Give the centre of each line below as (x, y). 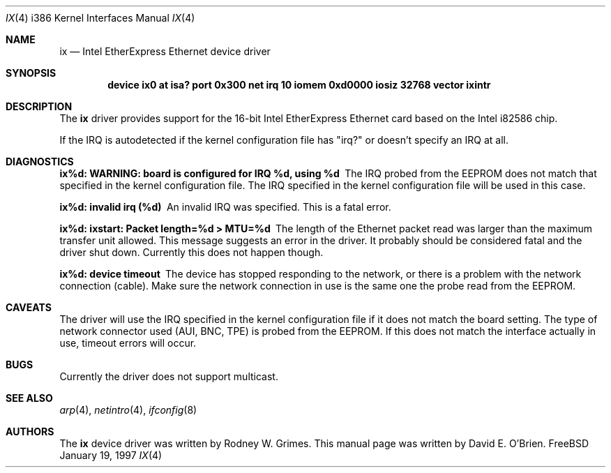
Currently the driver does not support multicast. (169, 376)
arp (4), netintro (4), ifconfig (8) (128, 410)
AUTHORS (30, 431)
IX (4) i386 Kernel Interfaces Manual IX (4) (100, 18)
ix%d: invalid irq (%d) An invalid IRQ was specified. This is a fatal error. (225, 207)
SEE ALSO (29, 398)
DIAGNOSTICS (40, 162)
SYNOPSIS (31, 73)
